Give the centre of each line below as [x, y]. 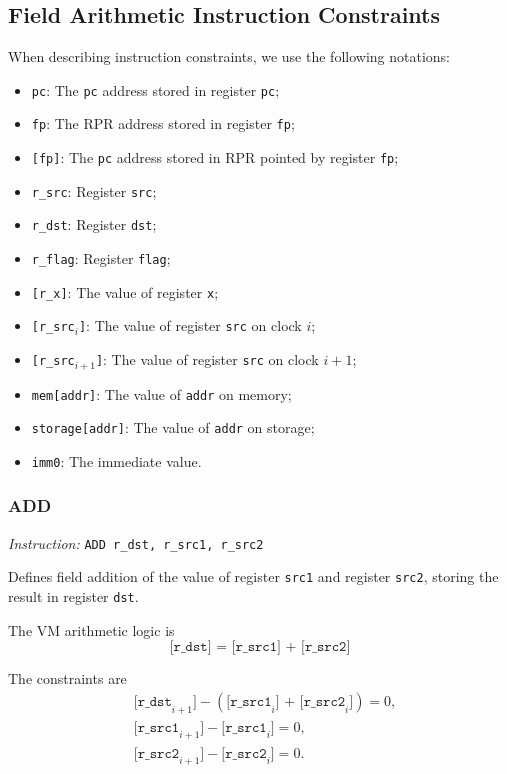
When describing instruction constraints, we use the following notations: [229, 56]
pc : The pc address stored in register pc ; [155, 89]
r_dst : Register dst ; [94, 224]
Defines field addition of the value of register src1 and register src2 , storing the [253, 576]
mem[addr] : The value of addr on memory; [161, 393]
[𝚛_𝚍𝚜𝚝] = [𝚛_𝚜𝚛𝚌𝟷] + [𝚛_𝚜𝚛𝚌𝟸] [260, 647]
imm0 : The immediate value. [116, 460]
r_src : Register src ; [94, 190]
